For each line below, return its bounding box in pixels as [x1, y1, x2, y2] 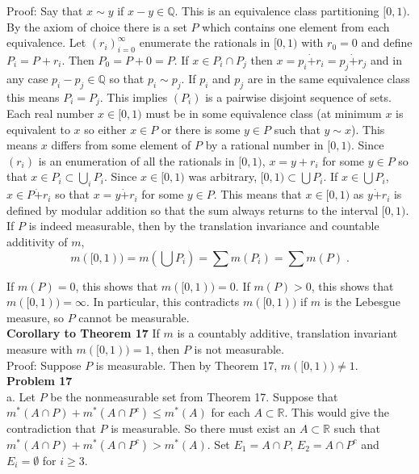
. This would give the [284, 404, 390, 421]
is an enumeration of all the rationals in [38, 152, 235, 169]
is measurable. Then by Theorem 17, [95, 356, 278, 373]
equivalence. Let [6, 34, 86, 51]
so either [84, 120, 127, 137]
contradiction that [6, 420, 96, 437]
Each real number [6, 105, 94, 122]
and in [371, 51, 402, 68]
